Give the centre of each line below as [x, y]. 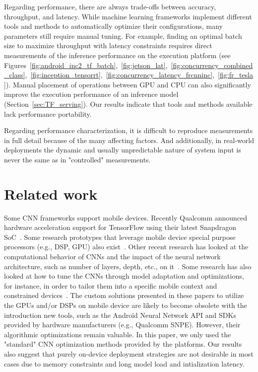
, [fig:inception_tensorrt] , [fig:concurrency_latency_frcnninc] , [120, 75]
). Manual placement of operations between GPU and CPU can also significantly [128, 84]
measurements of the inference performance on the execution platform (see [117, 55]
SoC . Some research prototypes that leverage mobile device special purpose [120, 237]
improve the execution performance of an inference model [91, 94]
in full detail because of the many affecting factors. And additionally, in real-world [129, 140]
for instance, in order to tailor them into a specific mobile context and [111, 285]
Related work [51, 193]
